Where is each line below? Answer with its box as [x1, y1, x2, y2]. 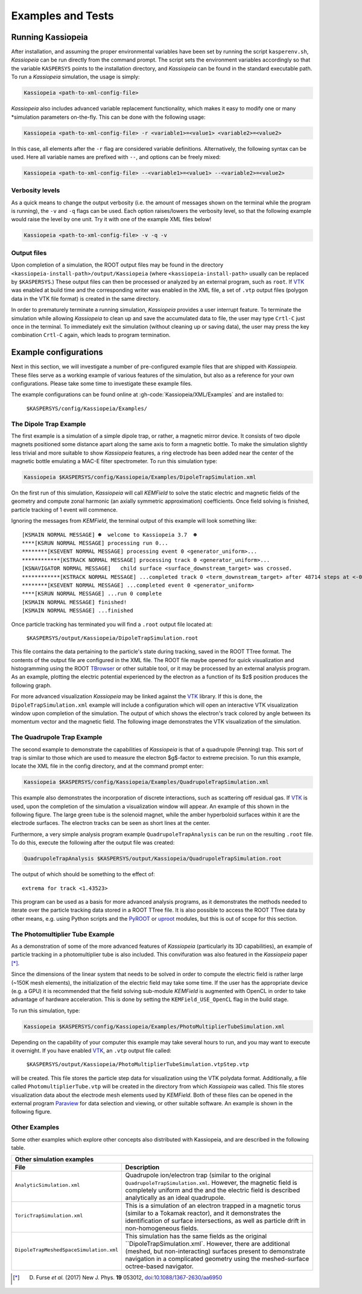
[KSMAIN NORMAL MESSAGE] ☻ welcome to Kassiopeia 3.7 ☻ [22, 531, 197, 538]
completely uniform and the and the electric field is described [125, 1186, 300, 1195]
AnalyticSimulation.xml [14, 1182, 80, 1188]
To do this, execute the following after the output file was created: [11, 839, 175, 847]
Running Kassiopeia [11, 32, 89, 42]
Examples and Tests [11, 9, 114, 22]
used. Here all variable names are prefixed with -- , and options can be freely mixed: [11, 153, 221, 160]
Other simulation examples [14, 1155, 94, 1164]
